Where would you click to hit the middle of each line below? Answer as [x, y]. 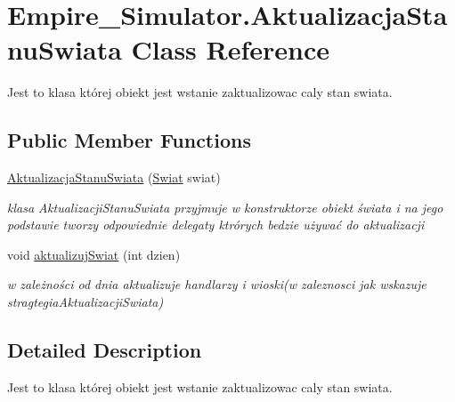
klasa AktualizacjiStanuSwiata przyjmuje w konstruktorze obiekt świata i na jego [225, 207]
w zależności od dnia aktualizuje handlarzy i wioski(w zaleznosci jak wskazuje [217, 284]
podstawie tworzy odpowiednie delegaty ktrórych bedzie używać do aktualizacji [216, 225]
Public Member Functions [129, 140]
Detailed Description [105, 350]
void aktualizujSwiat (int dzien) [94, 254]
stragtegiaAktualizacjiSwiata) [85, 302]
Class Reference [231, 49]
